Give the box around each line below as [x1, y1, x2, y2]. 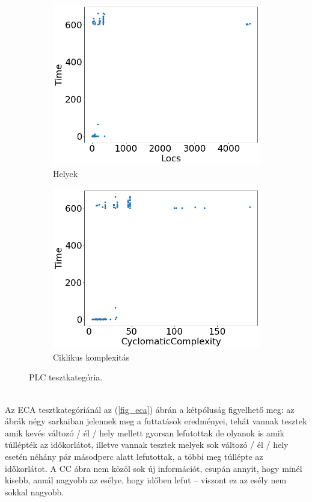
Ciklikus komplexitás [53, 350, 130, 363]
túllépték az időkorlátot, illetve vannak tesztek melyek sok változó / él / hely [5, 438, 289, 451]
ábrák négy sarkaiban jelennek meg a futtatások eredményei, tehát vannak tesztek [5, 415, 307, 427]
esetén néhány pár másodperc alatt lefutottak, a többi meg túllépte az [5, 450, 263, 462]
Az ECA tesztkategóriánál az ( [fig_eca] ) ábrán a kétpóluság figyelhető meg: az [5, 403, 295, 415]
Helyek [53, 167, 78, 180]
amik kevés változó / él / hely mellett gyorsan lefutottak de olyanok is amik [5, 426, 284, 439]
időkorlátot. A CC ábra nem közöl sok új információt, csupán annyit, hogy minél [5, 462, 302, 474]
